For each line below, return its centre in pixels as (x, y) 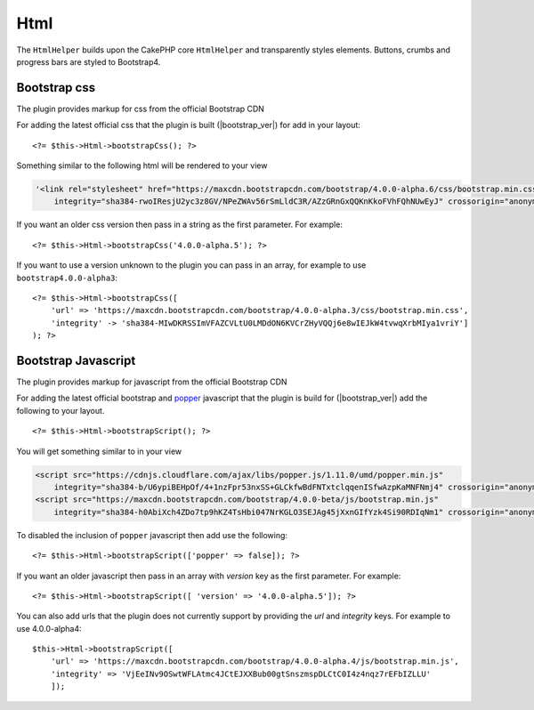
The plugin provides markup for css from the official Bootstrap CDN (140, 109)
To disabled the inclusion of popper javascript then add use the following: (152, 535)
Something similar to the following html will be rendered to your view (142, 165)
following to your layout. (61, 410)
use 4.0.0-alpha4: (49, 628)
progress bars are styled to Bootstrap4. (89, 61)
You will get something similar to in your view (99, 451)
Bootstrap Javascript (76, 360)
